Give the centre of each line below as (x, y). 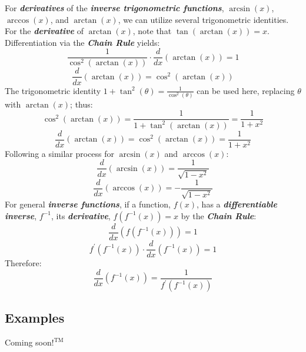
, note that (152, 31)
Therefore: (23, 263)
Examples (35, 318)
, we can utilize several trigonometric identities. (203, 19)
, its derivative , (81, 215)
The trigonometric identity (53, 90)
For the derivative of (44, 31)
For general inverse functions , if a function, (88, 204)
